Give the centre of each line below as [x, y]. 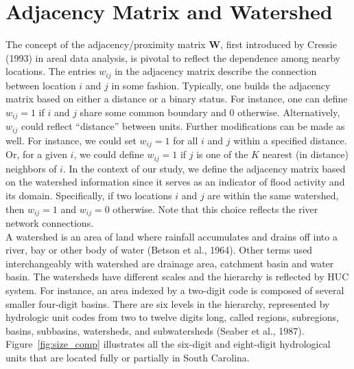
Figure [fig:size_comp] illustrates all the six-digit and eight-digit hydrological [168, 344]
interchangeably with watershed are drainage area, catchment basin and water [170, 263]
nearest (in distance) [305, 154]
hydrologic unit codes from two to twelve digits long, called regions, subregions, [172, 317]
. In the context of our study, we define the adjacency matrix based [204, 168]
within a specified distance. [290, 140]
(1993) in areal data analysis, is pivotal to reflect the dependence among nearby [173, 57]
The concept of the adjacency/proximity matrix [106, 44]
